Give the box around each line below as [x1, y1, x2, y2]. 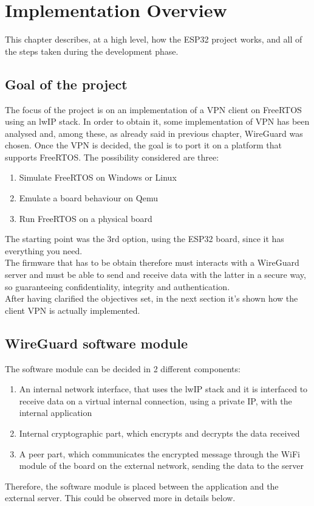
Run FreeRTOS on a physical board [19, 212, 152, 224]
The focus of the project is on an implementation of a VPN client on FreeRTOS [5, 103, 302, 116]
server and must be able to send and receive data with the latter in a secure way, [5, 268, 306, 281]
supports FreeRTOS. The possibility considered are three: [5, 150, 219, 163]
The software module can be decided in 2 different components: [5, 362, 241, 375]
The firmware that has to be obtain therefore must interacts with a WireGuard [5, 256, 299, 269]
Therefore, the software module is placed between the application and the [5, 479, 279, 492]
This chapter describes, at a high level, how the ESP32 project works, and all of [5, 33, 302, 46]
